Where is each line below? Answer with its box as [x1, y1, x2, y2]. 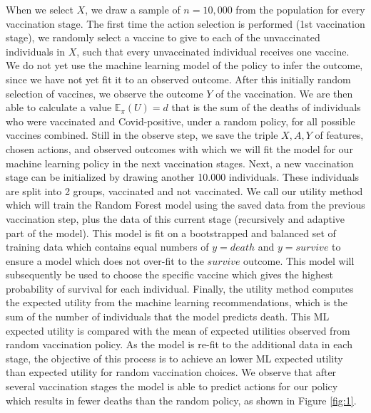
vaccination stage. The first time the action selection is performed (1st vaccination [6, 16, 365, 31]
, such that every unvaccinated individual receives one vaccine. [76, 43, 350, 58]
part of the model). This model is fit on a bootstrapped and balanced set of [6, 225, 336, 240]
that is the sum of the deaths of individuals [171, 100, 361, 115]
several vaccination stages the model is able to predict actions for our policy [6, 379, 338, 394]
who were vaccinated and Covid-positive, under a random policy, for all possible [6, 113, 355, 128]
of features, [315, 127, 364, 142]
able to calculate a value [6, 100, 112, 115]
